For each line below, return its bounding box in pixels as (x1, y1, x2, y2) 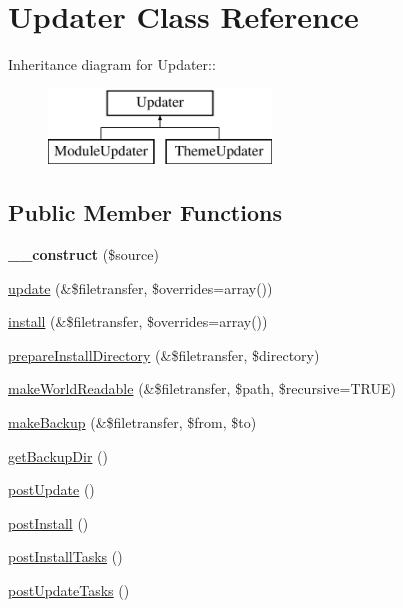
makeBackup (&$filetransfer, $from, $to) (8, 412, 257, 433)
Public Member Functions (8, 197, 282, 228)
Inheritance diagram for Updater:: (8, 54, 216, 75)
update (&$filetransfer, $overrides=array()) (8, 277, 273, 298)
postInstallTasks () (8, 546, 123, 567)
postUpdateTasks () (8, 580, 130, 601)
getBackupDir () (8, 445, 108, 466)
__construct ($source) (8, 244, 159, 265)
